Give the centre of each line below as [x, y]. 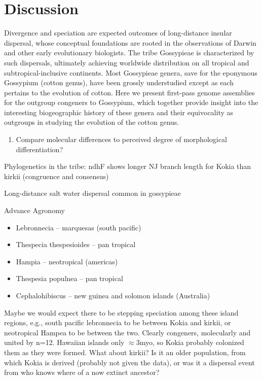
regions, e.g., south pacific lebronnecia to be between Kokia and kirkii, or [118, 322]
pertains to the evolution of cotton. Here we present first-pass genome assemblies [129, 92]
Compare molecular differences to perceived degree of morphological [121, 139]
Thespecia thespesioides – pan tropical [76, 244]
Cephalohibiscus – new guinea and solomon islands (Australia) [113, 295]
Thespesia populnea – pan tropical [69, 278]
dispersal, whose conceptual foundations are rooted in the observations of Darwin [130, 42]
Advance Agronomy [34, 210]
